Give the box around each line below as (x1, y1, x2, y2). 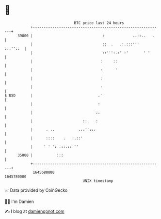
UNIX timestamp (82, 178, 113, 183)
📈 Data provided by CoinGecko (4, 187, 68, 193)
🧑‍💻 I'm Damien (4, 199, 34, 204)
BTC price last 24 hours (74, 20, 124, 25)
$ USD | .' (4, 93, 103, 98)
